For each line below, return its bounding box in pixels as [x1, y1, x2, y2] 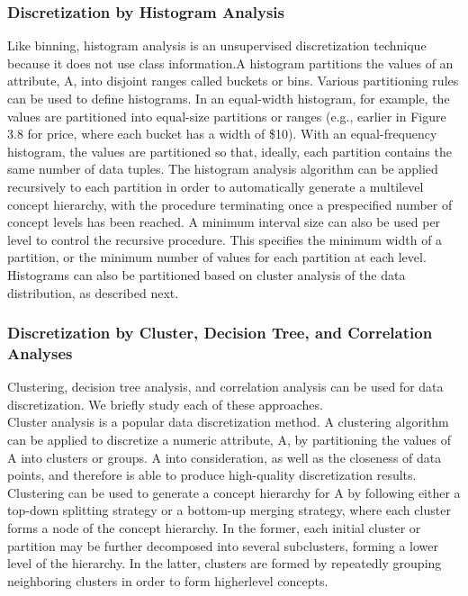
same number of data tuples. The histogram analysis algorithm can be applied [7, 159, 438, 178]
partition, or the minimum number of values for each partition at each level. [7, 248, 427, 266]
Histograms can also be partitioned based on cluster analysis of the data [7, 265, 406, 284]
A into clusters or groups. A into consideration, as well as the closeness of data [7, 447, 442, 466]
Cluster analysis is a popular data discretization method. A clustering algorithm [7, 412, 449, 431]
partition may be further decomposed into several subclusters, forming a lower [7, 536, 438, 555]
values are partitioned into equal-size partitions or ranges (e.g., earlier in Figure [7, 106, 446, 125]
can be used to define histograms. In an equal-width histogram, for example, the [7, 89, 450, 107]
